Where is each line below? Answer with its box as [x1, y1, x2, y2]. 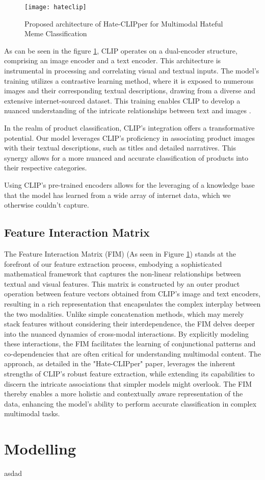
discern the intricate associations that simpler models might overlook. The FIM [4, 378, 252, 389]
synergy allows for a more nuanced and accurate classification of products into [4, 152, 248, 163]
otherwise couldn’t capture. [4, 199, 89, 210]
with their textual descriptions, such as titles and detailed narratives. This [4, 142, 236, 153]
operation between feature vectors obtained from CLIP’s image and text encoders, [4, 288, 260, 299]
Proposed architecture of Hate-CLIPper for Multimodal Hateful [24, 18, 223, 29]
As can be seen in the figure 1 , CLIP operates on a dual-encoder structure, [4, 45, 237, 56]
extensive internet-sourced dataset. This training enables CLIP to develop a [4, 95, 241, 106]
